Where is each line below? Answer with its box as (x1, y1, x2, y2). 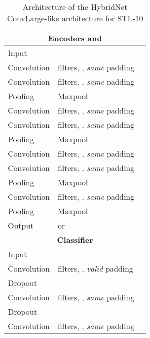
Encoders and (48, 32, 102, 44)
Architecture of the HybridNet (22, 1, 128, 12)
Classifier (57, 234, 93, 245)
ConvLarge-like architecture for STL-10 (7, 12, 143, 24)
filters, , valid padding (57, 263, 133, 274)
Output (8, 220, 34, 231)
